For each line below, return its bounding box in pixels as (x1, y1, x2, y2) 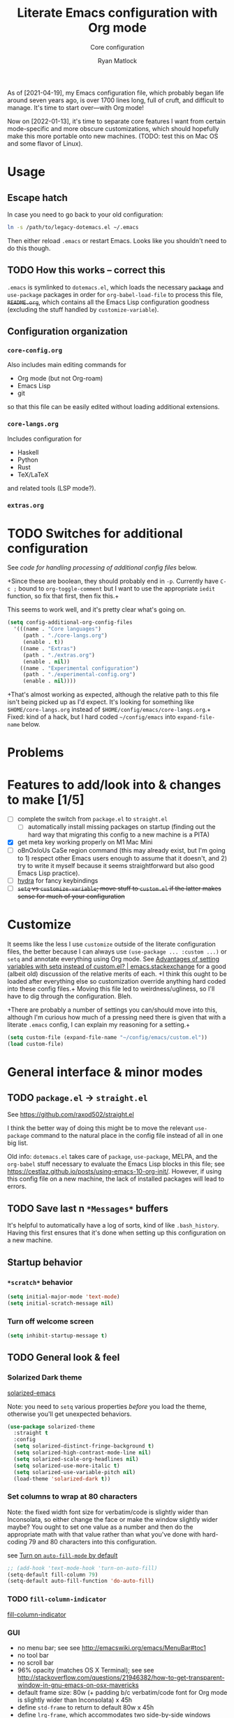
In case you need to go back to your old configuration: (7, 210, 164, 219)
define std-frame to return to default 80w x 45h (17, 1703, 154, 1711)
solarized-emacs (7, 1389, 56, 1397)
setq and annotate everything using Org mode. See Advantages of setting (7, 954, 220, 963)
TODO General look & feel (7, 1352, 120, 1363)
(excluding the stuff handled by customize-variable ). (7, 305, 159, 313)
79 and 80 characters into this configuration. (29, 1537, 157, 1546)
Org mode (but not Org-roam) (17, 374, 103, 383)
